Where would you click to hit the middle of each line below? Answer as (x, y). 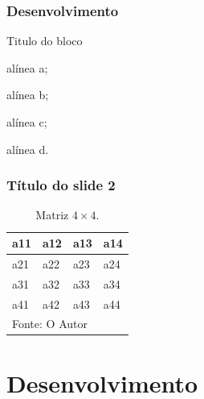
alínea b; (28, 95)
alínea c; (27, 122)
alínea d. (28, 149)
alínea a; (27, 67)
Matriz (52, 215)
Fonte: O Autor (50, 324)
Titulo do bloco (45, 41)
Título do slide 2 (61, 185)
